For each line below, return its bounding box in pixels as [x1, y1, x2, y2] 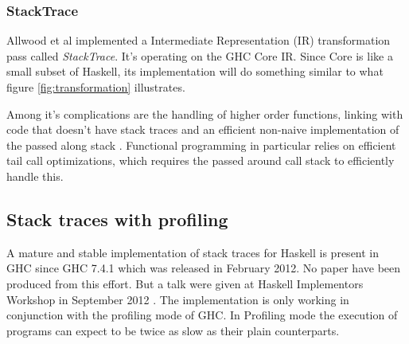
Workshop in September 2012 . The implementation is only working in [6, 291, 349, 307]
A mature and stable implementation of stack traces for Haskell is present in [6, 244, 380, 260]
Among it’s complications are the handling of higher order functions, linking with [6, 105, 403, 122]
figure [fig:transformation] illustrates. [6, 79, 185, 95]
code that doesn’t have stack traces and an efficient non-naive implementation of [6, 121, 399, 138]
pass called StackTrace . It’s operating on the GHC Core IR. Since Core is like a [6, 47, 393, 64]
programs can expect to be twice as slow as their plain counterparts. [6, 322, 340, 338]
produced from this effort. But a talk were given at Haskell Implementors [6, 275, 364, 291]
